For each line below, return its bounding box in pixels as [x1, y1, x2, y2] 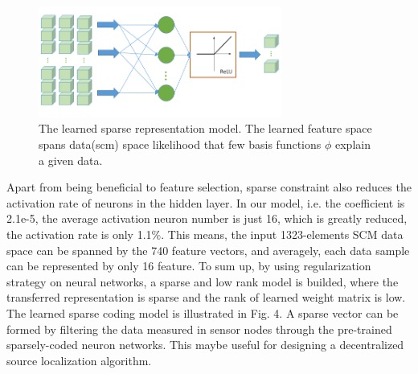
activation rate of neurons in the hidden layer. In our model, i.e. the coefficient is [6, 194, 405, 211]
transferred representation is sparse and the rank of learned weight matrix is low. [6, 289, 406, 306]
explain [335, 136, 371, 152]
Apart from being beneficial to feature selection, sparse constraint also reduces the [6, 179, 412, 195]
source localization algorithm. [6, 351, 152, 368]
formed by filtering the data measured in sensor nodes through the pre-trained [6, 320, 392, 337]
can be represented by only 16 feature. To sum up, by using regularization [6, 257, 371, 274]
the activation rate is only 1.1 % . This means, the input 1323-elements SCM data [6, 225, 404, 242]
